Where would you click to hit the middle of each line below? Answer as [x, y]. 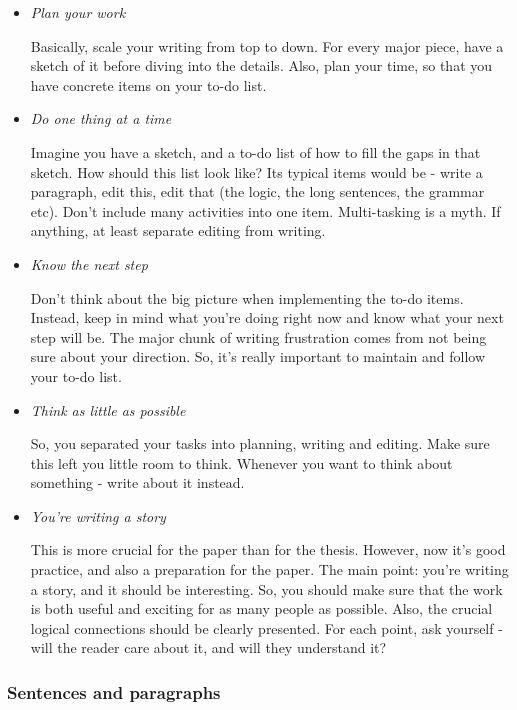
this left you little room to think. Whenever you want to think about [241, 462]
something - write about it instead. [137, 482]
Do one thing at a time [101, 118]
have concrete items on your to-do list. [148, 84]
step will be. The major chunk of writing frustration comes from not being [258, 336]
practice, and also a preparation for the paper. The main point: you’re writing [269, 569]
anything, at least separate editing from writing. [178, 230]
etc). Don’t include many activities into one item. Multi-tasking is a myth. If [265, 210]
